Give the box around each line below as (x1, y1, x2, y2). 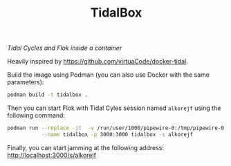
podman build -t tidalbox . (7, 91, 89, 98)
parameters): (7, 78, 44, 86)
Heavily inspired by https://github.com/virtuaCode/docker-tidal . (7, 57, 189, 66)
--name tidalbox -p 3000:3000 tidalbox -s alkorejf (41, 131, 194, 138)
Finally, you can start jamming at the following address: (7, 143, 165, 151)
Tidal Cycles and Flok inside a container (7, 44, 122, 53)
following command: (7, 111, 66, 120)
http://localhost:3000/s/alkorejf (7, 151, 97, 159)
